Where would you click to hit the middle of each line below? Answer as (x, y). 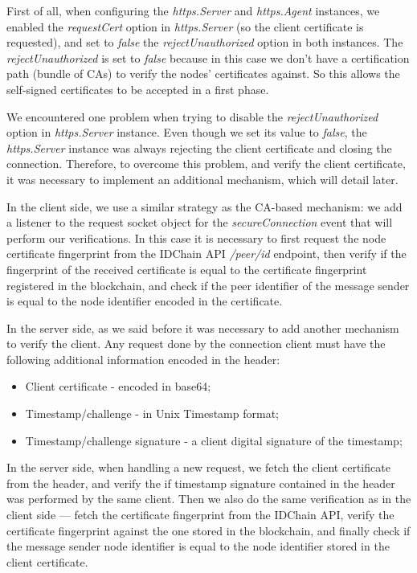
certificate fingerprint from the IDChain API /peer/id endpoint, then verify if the (206, 254)
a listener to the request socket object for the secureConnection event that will (200, 222)
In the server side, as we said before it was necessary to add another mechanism (203, 327)
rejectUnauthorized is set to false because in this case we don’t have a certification (208, 57)
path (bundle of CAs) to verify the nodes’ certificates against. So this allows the (203, 74)
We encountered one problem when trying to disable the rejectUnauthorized (192, 116)
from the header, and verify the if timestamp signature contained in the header (201, 483)
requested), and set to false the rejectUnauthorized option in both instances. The (205, 42)
